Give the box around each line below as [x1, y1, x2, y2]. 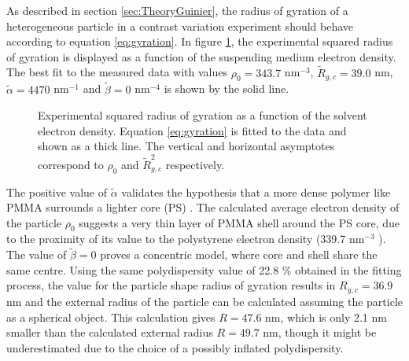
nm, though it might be [263, 324, 377, 341]
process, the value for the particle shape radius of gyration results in [6, 277, 336, 293]
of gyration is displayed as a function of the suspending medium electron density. [6, 48, 396, 64]
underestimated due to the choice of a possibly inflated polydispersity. [6, 339, 344, 355]
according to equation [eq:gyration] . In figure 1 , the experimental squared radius [6, 33, 393, 50]
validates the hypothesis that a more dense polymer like [121, 183, 391, 200]
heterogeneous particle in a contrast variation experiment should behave [6, 17, 354, 34]
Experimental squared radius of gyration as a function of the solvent [38, 107, 367, 123]
